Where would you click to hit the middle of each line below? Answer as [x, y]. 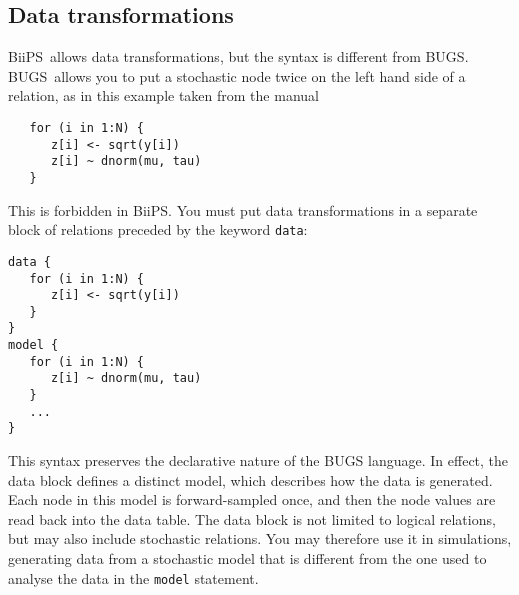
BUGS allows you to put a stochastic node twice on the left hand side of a [237, 75]
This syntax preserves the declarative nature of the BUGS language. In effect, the [258, 460]
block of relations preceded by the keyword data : [158, 229]
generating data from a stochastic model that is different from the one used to [247, 558]
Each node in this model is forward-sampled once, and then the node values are [252, 499]
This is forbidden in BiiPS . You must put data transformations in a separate [243, 209]
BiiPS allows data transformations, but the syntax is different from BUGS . [238, 56]
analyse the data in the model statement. [133, 577]
